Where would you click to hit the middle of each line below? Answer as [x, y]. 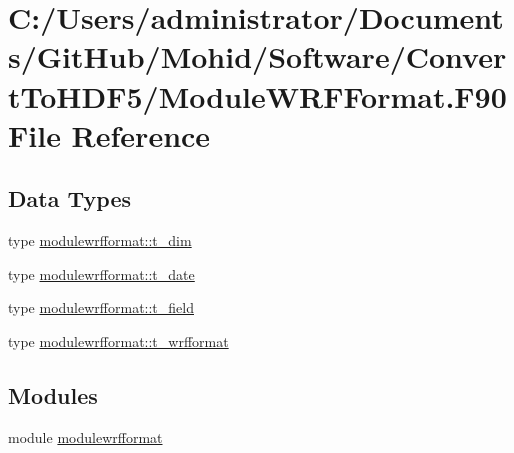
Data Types [69, 198]
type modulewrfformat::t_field [101, 307]
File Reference [109, 134]
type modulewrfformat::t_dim [100, 240]
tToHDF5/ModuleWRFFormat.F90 [257, 95]
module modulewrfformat [85, 436]
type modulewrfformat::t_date [101, 273]
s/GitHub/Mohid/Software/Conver [257, 56]
